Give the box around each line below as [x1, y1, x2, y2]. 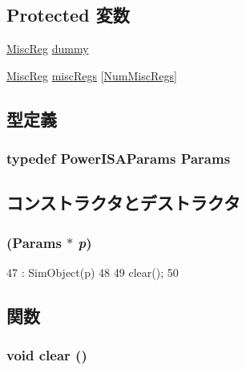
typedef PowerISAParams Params [6, 148, 231, 169]
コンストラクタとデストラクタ [6, 190, 240, 215]
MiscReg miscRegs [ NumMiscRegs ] [6, 67, 177, 83]
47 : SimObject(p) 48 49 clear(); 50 [6, 264, 179, 281]
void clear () [6, 345, 87, 365]
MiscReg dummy [6, 40, 89, 57]
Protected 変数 [6, 2, 130, 27]
